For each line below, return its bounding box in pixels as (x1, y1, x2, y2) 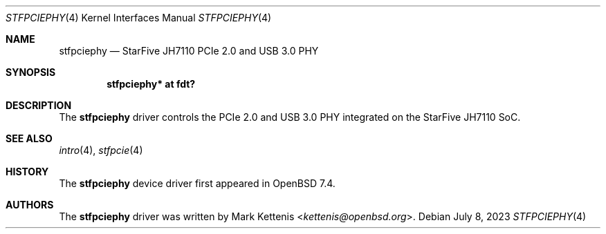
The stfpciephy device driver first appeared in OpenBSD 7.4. (59, 177, 336, 189)
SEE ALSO (6, 133, 53, 144)
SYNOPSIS (6, 66, 56, 78)
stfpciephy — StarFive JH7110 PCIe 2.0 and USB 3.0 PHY (59, 45, 319, 57)
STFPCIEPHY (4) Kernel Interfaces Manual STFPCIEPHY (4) (6, 12, 272, 23)
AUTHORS (6, 199, 54, 211)
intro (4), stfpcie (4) (59, 144, 143, 156)
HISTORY (6, 166, 49, 177)
